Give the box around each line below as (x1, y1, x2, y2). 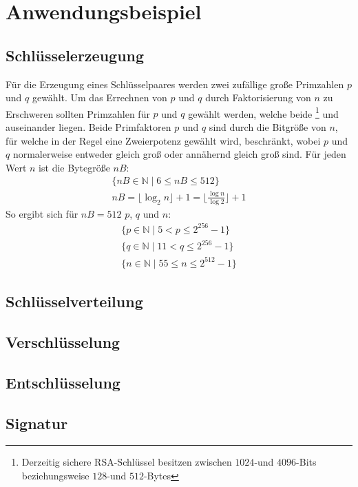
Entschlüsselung (6, 371, 120, 393)
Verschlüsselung (6, 331, 120, 352)
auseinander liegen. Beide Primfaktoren (6, 120, 171, 134)
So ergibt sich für (6, 206, 78, 220)
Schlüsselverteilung (6, 291, 143, 312)
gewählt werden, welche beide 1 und (188, 104, 339, 121)
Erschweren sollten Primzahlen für (6, 106, 150, 121)
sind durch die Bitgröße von (209, 120, 326, 134)
